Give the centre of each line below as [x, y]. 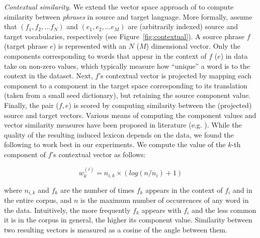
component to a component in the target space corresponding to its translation [126, 85]
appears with [161, 210]
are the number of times [97, 190]
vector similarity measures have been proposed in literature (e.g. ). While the [123, 125]
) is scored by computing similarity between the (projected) [160, 105]
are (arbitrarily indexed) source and [183, 26]
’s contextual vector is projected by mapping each [175, 76]
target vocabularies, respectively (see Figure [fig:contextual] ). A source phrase [124, 36]
